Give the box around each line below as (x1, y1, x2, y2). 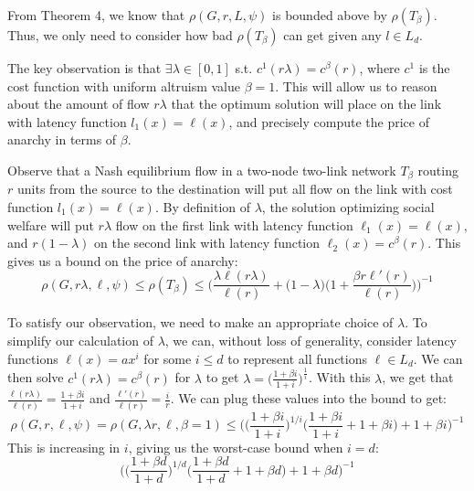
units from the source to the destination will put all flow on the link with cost (16, 179, 453, 198)
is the (418, 59, 450, 77)
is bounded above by (272, 5, 387, 24)
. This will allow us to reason (275, 76, 437, 95)
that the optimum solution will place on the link (171, 94, 442, 113)
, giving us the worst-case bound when (128, 437, 343, 456)
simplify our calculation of (7, 331, 153, 350)
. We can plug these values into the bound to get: (170, 389, 447, 408)
